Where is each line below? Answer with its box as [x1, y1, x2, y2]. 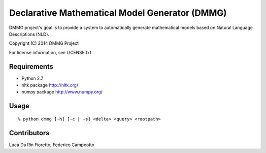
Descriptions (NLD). [9, 31, 49, 37]
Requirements [9, 62, 54, 71]
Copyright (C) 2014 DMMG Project [9, 40, 79, 46]
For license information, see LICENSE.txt [9, 49, 92, 55]
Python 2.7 [21, 75, 44, 81]
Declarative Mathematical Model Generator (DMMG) [9, 7, 227, 18]
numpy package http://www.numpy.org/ [21, 89, 103, 95]
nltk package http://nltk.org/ [21, 82, 79, 88]
